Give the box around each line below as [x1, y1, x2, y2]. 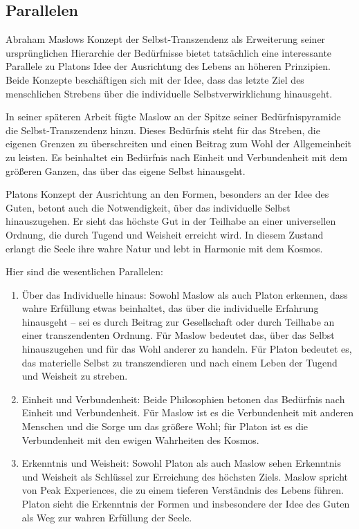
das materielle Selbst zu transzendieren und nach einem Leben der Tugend [21, 355, 338, 369]
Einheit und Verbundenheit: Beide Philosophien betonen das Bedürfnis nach [21, 391, 345, 406]
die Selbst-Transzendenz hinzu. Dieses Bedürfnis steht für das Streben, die [6, 122, 320, 137]
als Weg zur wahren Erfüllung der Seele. [21, 510, 192, 524]
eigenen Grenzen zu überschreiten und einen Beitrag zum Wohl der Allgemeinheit [6, 136, 351, 151]
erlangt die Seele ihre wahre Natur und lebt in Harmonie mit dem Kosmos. [6, 241, 323, 255]
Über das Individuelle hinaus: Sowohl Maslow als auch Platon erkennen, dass [21, 287, 348, 301]
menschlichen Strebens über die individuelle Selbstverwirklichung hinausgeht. [6, 86, 333, 100]
